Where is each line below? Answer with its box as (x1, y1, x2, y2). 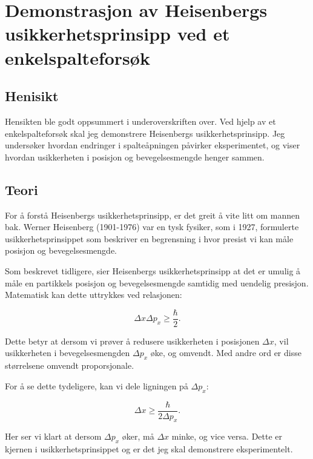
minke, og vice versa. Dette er (171, 430, 283, 443)
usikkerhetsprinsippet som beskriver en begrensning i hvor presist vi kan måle (5, 232, 294, 245)
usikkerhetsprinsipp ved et (5, 21, 230, 46)
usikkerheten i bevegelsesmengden (5, 346, 130, 359)
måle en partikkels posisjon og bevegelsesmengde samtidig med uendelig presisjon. (5, 276, 309, 289)
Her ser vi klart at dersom (5, 430, 102, 443)
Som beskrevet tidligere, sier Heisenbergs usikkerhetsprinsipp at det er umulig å (5, 264, 301, 277)
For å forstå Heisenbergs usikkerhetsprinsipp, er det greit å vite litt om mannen (5, 208, 300, 221)
